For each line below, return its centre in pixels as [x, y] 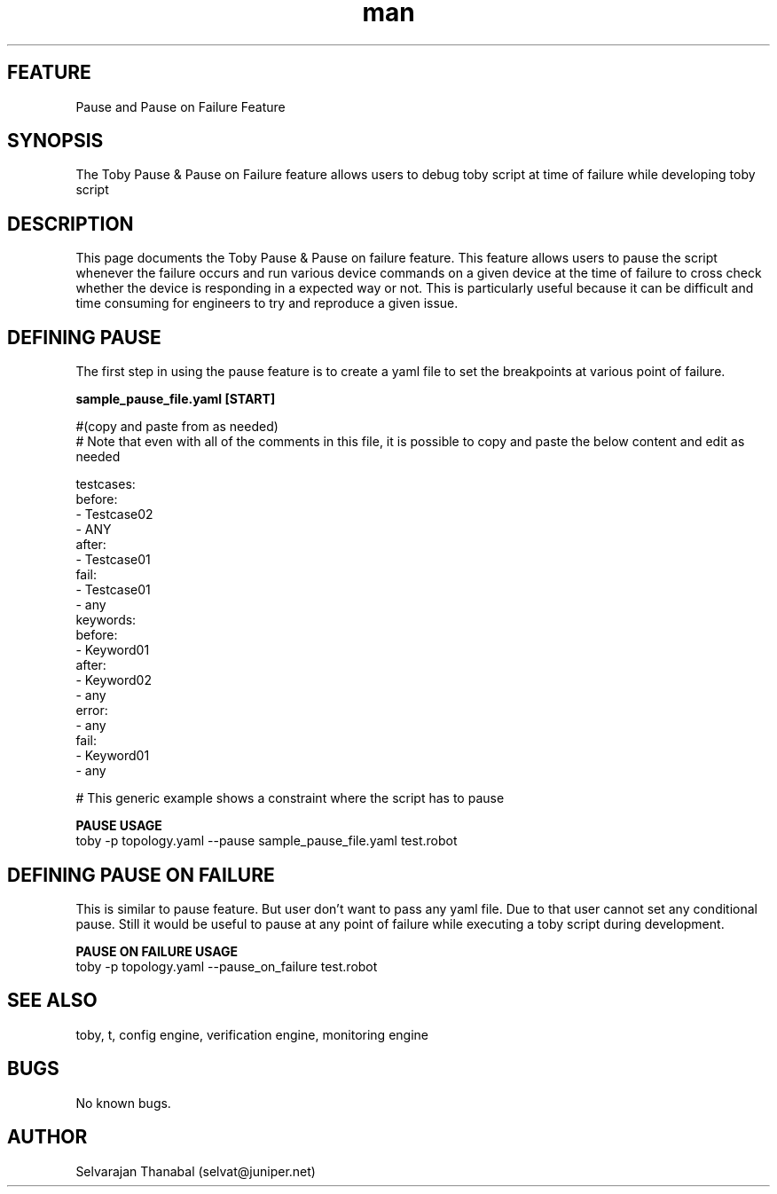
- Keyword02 [114, 680]
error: [92, 711]
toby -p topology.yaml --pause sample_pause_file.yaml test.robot [267, 841]
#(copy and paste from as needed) [177, 427]
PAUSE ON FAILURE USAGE [157, 951]
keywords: [106, 620]
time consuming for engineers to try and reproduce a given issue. [267, 303]
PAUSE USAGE [119, 826]
